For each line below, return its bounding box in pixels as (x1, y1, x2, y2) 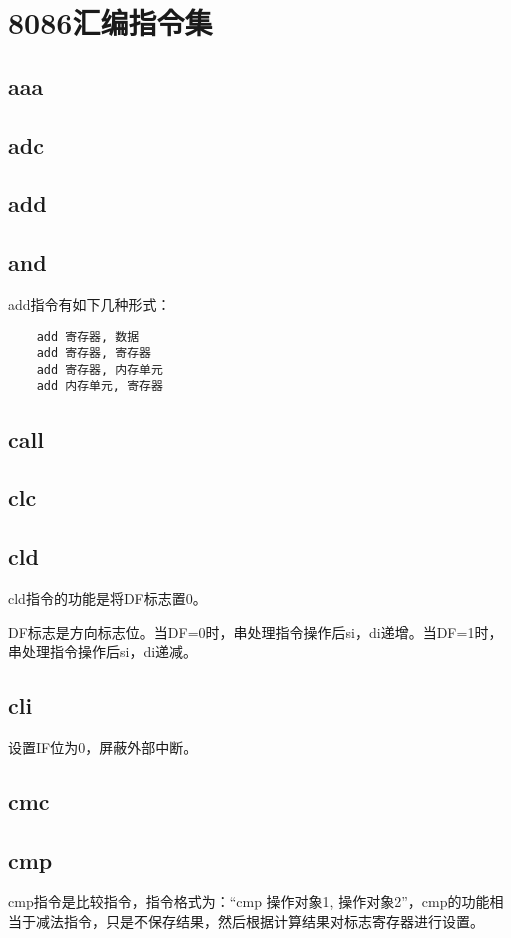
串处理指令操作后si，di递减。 (8, 641, 198, 662)
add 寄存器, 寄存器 (36, 346, 151, 361)
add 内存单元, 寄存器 (36, 379, 163, 394)
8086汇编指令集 (8, 2, 213, 43)
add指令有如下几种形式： (8, 293, 171, 314)
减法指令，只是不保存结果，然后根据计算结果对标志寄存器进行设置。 (35, 911, 484, 932)
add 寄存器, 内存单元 (36, 362, 163, 377)
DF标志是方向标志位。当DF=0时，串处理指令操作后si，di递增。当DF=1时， (8, 621, 503, 642)
